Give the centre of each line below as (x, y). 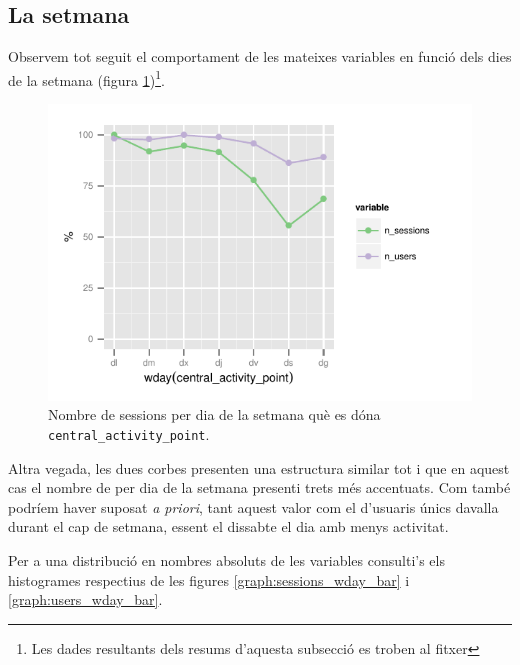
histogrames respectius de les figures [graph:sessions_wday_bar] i (209, 579)
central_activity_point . (129, 434)
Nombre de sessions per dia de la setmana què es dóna (214, 414)
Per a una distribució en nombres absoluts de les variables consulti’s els (226, 560)
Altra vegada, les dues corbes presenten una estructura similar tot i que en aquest (259, 467)
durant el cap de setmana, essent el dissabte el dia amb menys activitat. (228, 526)
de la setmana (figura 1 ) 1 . (86, 78)
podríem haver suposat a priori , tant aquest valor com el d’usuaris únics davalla (253, 506)
